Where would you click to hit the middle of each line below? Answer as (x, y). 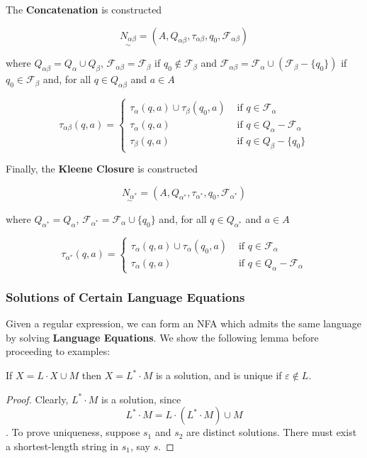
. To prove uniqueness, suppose (73, 432)
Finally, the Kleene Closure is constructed (102, 169)
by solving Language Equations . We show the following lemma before (162, 337)
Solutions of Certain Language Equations (125, 296)
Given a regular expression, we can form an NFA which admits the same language (183, 323)
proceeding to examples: (58, 351)
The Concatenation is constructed (84, 9)
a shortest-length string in (62, 446)
